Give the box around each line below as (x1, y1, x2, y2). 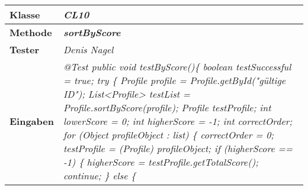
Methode (9, 25, 52, 39)
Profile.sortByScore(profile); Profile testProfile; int (63, 101, 271, 114)
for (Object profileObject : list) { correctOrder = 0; (63, 128, 274, 141)
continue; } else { (63, 169, 136, 182)
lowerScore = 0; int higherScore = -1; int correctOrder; (63, 114, 293, 128)
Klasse (9, 8, 40, 21)
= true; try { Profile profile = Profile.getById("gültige (63, 73, 286, 87)
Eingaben (9, 114, 54, 128)
